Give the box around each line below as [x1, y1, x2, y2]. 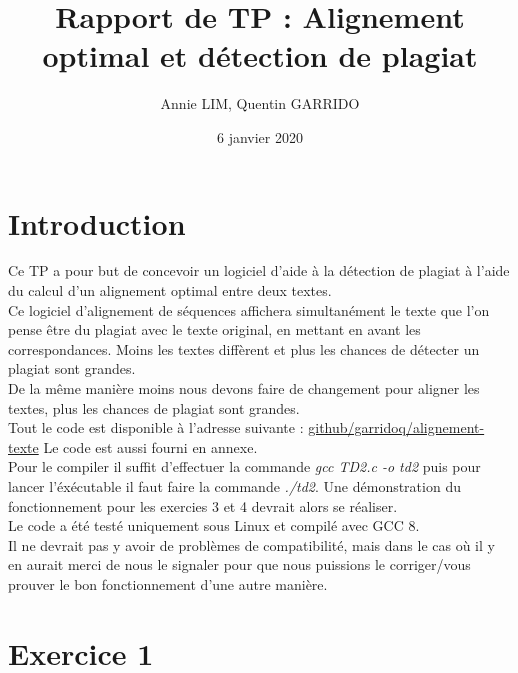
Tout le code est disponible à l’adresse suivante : [8, 417, 304, 438]
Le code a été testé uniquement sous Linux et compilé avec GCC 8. [8, 515, 420, 536]
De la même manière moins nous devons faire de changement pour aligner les [8, 378, 480, 398]
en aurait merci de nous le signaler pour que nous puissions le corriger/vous [8, 554, 471, 575]
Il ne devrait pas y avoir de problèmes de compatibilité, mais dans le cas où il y [8, 534, 495, 555]
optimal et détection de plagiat [42, 35, 478, 76]
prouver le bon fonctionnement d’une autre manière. [8, 573, 328, 594]
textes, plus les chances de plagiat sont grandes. [8, 397, 300, 418]
